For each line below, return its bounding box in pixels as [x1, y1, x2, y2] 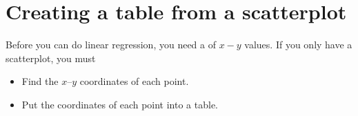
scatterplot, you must [6, 50, 96, 65]
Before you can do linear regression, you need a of [6, 37, 216, 52]
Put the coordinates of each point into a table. [21, 97, 219, 111]
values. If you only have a [244, 37, 352, 52]
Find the [21, 74, 59, 88]
